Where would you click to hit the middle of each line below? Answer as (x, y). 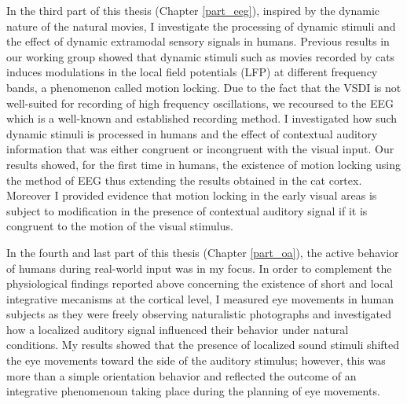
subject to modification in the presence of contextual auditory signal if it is (187, 210)
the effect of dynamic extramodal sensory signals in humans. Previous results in (198, 41)
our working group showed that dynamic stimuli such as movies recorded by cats (201, 56)
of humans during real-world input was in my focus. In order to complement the (199, 268)
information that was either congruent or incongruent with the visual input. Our (200, 149)
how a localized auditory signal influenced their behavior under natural (178, 329)
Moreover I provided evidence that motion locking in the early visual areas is (192, 195)
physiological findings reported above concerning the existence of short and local (200, 283)
